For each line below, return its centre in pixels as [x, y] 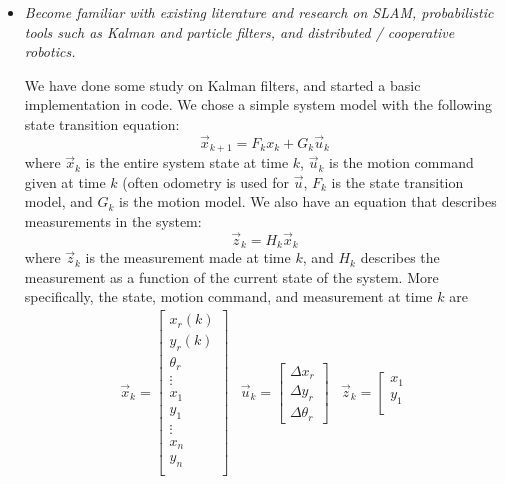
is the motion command [401, 162]
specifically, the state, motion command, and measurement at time [228, 296]
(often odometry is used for [205, 181]
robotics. [50, 51]
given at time [65, 181]
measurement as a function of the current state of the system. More [231, 276]
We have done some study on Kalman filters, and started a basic [222, 84]
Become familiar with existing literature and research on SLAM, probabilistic [259, 12]
